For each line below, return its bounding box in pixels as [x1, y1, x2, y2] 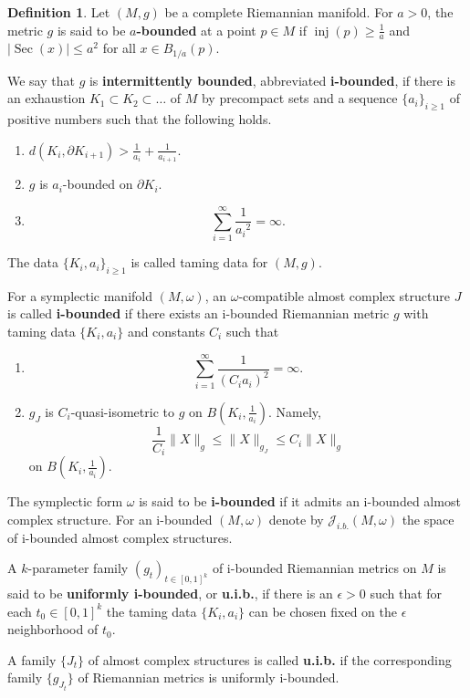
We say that [7, 70, 75, 89]
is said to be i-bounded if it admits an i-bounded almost [139, 492, 461, 511]
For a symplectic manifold [7, 286, 152, 305]
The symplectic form [7, 492, 123, 511]
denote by [268, 509, 324, 528]
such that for [370, 584, 443, 603]
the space [402, 509, 454, 528]
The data [7, 253, 58, 272]
